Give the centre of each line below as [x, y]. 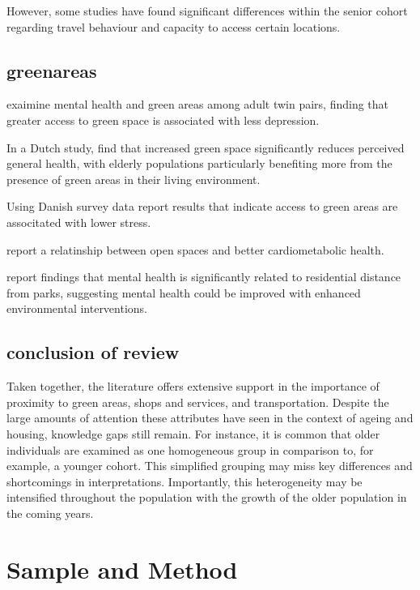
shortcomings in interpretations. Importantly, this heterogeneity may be [185, 481]
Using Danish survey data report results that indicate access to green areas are [202, 206]
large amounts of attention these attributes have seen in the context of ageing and [210, 418]
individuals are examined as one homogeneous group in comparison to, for [190, 449]
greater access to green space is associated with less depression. [163, 120]
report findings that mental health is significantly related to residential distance [204, 277]
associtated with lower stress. [79, 222]
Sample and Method [122, 569]
